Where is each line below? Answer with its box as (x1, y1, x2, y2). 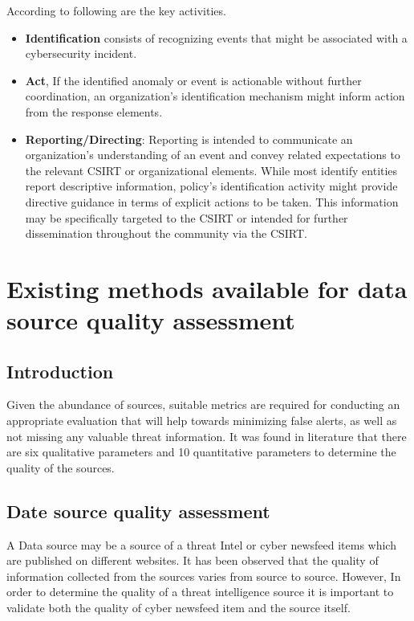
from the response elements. (25, 103, 163, 120)
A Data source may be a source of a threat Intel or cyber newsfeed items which (6, 536, 396, 553)
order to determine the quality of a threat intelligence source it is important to (6, 583, 394, 600)
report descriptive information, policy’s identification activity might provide (25, 178, 398, 194)
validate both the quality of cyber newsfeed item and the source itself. (6, 599, 351, 616)
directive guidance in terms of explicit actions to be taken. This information (25, 193, 399, 210)
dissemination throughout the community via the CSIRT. (25, 225, 307, 242)
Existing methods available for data (6, 272, 408, 304)
